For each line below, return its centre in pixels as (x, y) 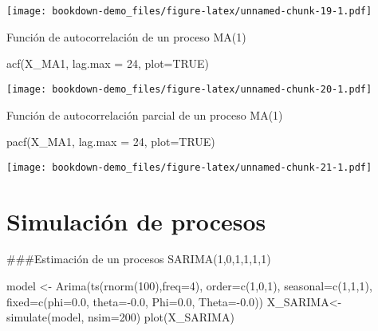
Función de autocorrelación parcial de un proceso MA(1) (145, 114)
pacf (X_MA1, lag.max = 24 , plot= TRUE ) (111, 142)
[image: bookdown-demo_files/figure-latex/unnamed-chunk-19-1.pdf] (189, 11)
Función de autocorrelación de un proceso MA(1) (126, 36)
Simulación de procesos (136, 221)
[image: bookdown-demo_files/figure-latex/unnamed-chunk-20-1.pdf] (189, 89)
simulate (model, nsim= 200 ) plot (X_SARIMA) (120, 317)
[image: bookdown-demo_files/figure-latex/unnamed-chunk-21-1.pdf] (189, 167)
